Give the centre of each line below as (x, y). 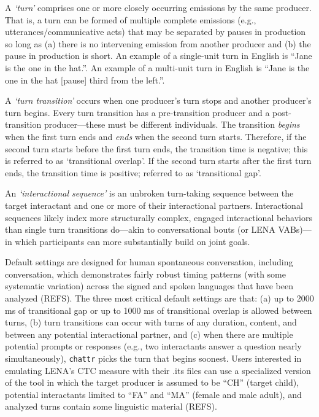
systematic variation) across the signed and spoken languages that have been (149, 286)
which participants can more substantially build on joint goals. (133, 241)
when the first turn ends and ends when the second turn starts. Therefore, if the (156, 136)
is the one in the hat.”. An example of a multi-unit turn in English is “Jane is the (157, 67)
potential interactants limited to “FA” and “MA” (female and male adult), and (153, 394)
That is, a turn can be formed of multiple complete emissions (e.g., (131, 19)
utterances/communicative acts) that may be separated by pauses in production (156, 32)
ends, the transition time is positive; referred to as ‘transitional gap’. (133, 172)
